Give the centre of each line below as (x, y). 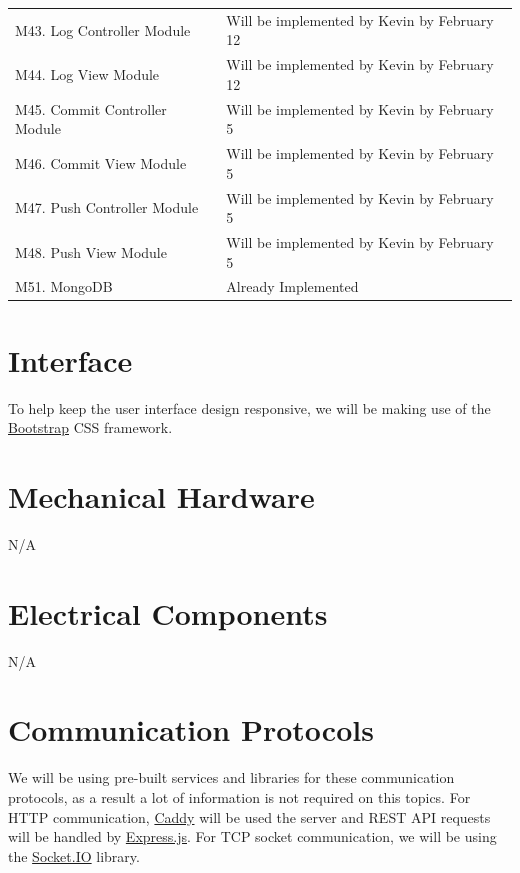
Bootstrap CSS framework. (90, 427)
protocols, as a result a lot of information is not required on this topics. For (239, 796)
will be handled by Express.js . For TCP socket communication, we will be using (252, 836)
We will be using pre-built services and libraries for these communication (231, 777)
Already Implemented (292, 286)
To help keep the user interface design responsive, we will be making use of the (249, 407)
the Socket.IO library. (74, 855)
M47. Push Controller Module (107, 207)
